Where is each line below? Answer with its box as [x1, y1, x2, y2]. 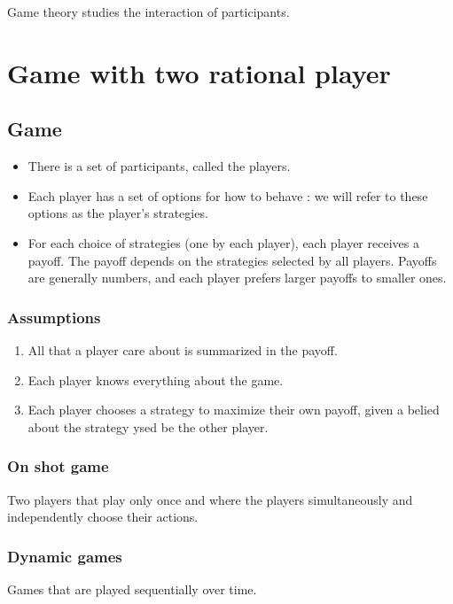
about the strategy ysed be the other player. [27, 417, 269, 436]
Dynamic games [7, 545, 122, 567]
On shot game [7, 455, 109, 477]
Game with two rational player [7, 54, 391, 90]
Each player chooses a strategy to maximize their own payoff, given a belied [27, 400, 440, 419]
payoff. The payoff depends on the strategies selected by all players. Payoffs [27, 251, 437, 269]
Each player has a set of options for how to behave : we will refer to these [27, 186, 428, 205]
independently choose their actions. [7, 507, 199, 526]
